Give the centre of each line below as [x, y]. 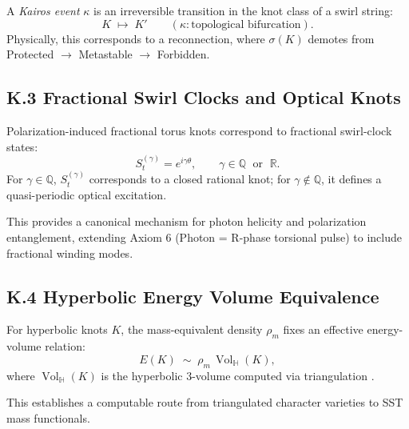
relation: [65, 346]
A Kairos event [43, 10]
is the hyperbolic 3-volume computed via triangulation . [238, 375]
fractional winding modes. [70, 253]
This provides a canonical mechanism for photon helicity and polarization [187, 221]
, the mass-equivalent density [192, 329]
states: [22, 146]
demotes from [341, 38]
